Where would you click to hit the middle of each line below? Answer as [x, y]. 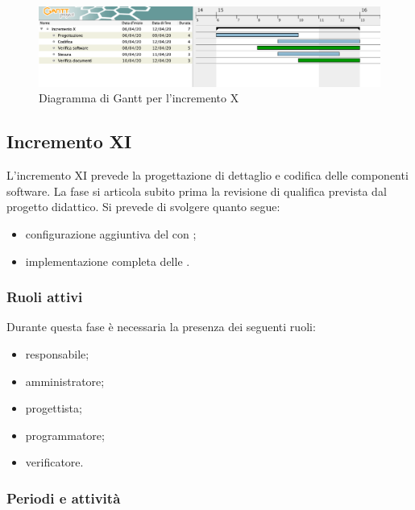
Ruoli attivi [45, 297]
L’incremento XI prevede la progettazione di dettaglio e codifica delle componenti [207, 175]
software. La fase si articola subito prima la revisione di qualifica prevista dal [197, 191]
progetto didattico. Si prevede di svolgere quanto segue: [143, 207]
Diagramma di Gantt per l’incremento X [139, 98]
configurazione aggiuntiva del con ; [111, 233]
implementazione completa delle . [108, 261]
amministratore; [65, 381]
